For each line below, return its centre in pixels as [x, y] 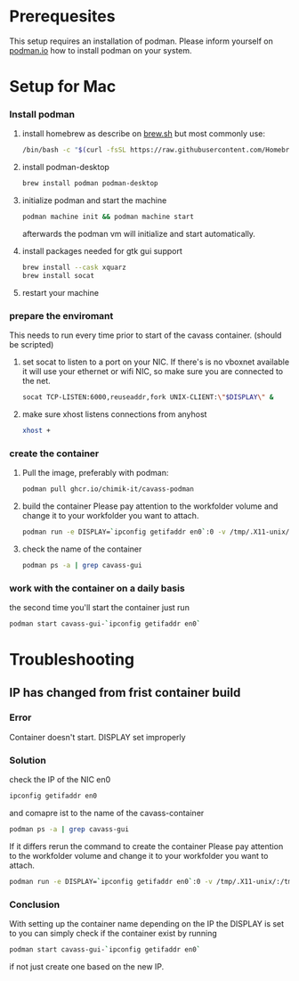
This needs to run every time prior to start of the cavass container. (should [145, 335]
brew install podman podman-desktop [90, 184]
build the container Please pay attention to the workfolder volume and [150, 506]
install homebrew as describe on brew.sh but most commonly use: [143, 134]
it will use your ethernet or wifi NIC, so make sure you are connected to [152, 372]
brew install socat [58, 275]
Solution [28, 760]
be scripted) [32, 345]
